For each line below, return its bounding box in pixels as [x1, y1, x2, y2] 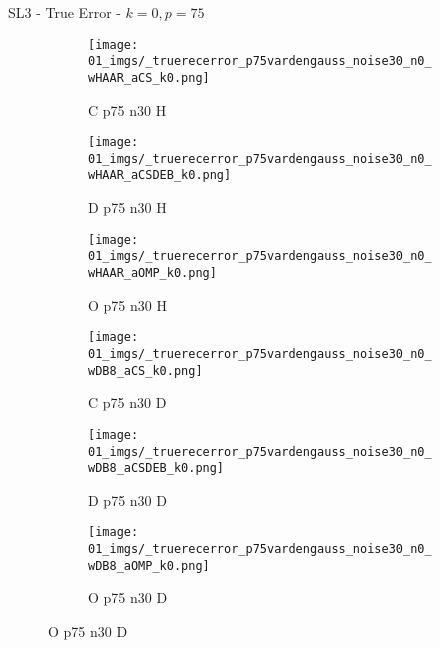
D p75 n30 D [88, 489, 167, 510]
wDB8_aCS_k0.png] [88, 363, 203, 378]
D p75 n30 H [88, 197, 167, 218]
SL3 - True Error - [8, 2, 121, 22]
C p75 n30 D [88, 392, 167, 413]
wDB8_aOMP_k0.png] [88, 558, 210, 573]
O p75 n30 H [88, 294, 167, 315]
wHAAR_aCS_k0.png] [88, 70, 210, 85]
